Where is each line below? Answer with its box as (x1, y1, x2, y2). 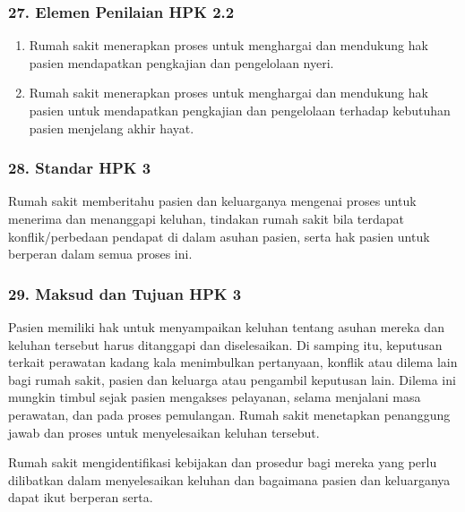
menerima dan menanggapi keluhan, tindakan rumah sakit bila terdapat (8, 209, 405, 227)
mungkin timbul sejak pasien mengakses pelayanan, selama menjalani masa (8, 388, 421, 406)
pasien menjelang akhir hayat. (29, 118, 194, 137)
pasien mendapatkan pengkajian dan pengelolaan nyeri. (29, 53, 334, 72)
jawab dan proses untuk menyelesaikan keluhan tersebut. (8, 422, 320, 441)
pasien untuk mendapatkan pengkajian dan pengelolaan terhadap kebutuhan (29, 101, 451, 119)
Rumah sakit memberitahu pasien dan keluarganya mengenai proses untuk (8, 192, 417, 210)
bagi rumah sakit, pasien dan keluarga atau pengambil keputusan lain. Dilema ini (8, 370, 456, 388)
